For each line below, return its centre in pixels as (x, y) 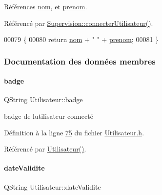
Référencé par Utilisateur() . (45, 149)
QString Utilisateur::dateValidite (52, 186)
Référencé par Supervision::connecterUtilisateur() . (79, 23)
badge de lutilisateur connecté (49, 116)
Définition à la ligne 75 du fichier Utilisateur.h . (74, 132)
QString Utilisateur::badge (43, 99)
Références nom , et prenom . (46, 6)
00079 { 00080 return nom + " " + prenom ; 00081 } (81, 39)
